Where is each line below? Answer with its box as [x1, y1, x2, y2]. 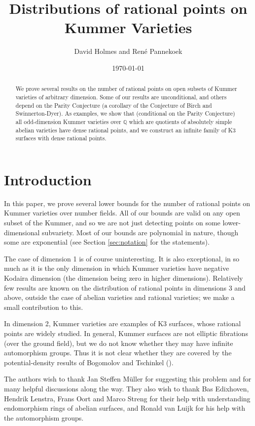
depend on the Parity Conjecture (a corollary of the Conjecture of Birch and [15, 101, 212, 109]
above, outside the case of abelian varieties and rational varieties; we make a [4, 292, 235, 302]
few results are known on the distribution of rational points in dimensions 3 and [4, 282, 246, 293]
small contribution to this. [4, 301, 83, 312]
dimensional [4, 227, 40, 237]
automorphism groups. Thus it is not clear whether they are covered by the [4, 347, 232, 358]
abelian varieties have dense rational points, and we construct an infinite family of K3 [15, 126, 236, 134]
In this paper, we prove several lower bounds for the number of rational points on [4, 198, 251, 208]
